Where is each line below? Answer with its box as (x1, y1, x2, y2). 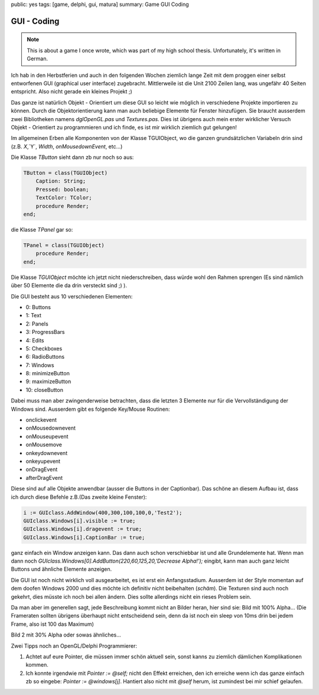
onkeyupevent (25, 457, 61, 465)
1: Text (25, 312, 41, 319)
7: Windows (25, 361, 54, 369)
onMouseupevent (25, 433, 69, 440)
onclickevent (25, 417, 57, 424)
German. (27, 55, 48, 62)
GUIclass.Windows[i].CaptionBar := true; (23, 534, 145, 541)
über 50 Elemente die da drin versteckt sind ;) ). (11, 282, 127, 289)
